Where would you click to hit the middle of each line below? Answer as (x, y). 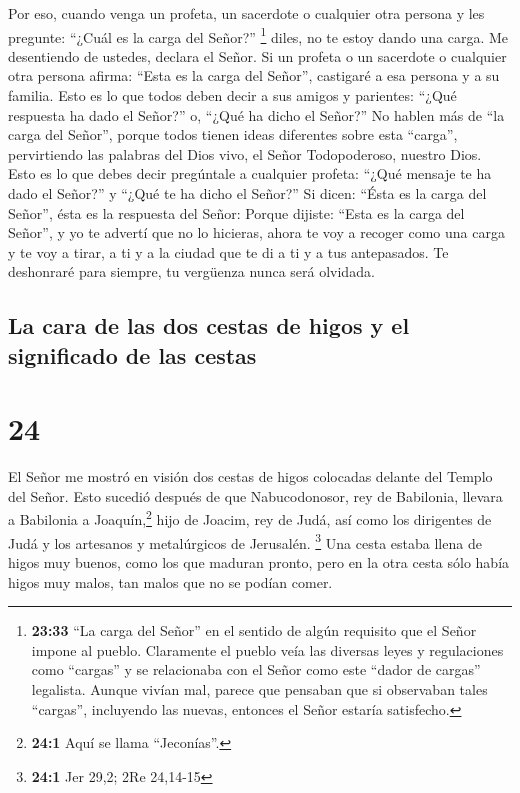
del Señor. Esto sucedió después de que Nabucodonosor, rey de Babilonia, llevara (255, 495)
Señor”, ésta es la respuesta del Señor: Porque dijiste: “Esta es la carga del (236, 212)
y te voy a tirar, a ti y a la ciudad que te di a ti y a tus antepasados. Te (228, 251)
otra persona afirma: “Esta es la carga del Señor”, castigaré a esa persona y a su (254, 75)
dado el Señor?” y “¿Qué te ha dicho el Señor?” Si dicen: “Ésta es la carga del (247, 193)
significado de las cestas (132, 354)
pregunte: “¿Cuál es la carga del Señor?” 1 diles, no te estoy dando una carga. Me (258, 35)
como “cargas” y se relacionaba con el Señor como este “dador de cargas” (256, 669)
